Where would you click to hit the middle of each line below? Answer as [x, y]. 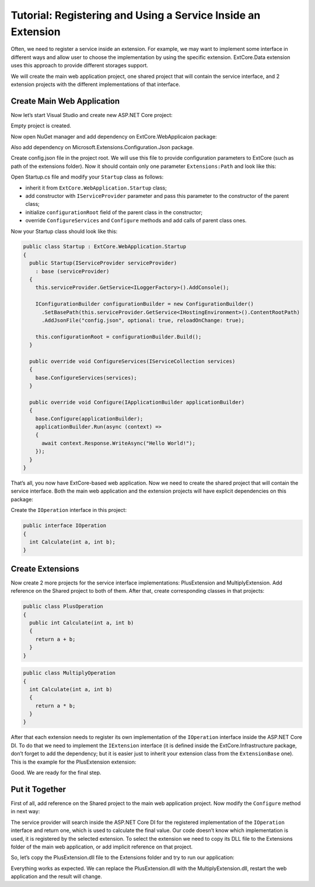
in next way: [25, 812]
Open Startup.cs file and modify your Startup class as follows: [87, 177]
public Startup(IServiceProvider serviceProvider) [103, 263]
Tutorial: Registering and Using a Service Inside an [136, 15]
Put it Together [38, 789]
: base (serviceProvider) [72, 271]
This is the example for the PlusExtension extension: [73, 762]
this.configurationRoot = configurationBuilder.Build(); [118, 337]
